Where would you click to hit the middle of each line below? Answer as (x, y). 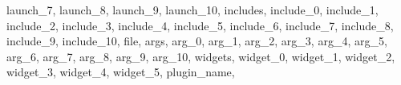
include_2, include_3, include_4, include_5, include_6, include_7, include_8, (200, 25)
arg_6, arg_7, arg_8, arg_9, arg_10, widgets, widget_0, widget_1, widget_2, (201, 56)
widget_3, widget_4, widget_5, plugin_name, (121, 72)
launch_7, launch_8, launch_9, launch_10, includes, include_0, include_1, (192, 10)
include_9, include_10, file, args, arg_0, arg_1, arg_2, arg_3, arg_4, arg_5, (197, 41)
